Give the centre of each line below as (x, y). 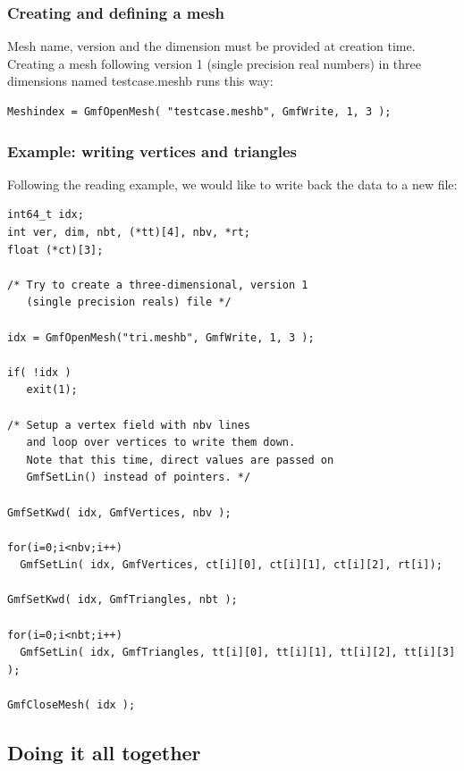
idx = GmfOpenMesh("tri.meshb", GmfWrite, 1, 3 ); (161, 337)
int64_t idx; (46, 215)
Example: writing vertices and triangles (152, 151)
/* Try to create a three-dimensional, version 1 (158, 285)
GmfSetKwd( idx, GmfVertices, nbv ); (119, 512)
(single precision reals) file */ (129, 302)
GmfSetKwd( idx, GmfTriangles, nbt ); (122, 600)
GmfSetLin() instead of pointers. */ (139, 478)
